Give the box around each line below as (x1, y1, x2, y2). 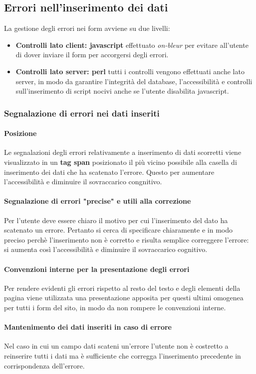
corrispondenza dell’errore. (4, 360, 85, 371)
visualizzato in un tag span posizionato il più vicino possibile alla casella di (4, 157, 237, 167)
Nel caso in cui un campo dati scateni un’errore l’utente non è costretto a (4, 341, 229, 351)
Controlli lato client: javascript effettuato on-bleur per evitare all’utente (15, 39, 249, 50)
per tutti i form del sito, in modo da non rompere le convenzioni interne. (4, 302, 226, 312)
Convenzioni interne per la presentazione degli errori (4, 263, 190, 274)
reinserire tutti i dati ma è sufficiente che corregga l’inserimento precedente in (4, 350, 241, 361)
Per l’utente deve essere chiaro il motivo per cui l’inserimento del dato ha (4, 215, 228, 225)
